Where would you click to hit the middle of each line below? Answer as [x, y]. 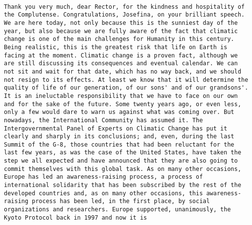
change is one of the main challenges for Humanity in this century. [119, 39]
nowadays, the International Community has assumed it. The [104, 120]
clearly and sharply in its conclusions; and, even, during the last [119, 137]
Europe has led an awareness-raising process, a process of [104, 177]
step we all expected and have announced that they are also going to [121, 161]
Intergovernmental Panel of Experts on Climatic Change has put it [116, 128]
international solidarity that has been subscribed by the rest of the [123, 185]
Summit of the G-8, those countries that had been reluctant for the [119, 144]
